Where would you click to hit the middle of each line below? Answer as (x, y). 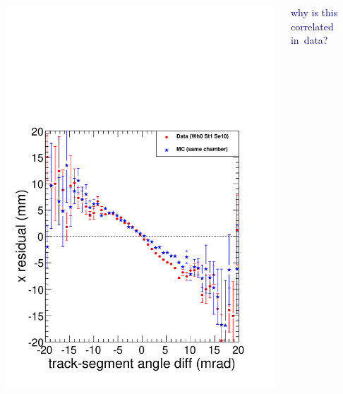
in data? (309, 40)
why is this (314, 12)
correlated (312, 26)
